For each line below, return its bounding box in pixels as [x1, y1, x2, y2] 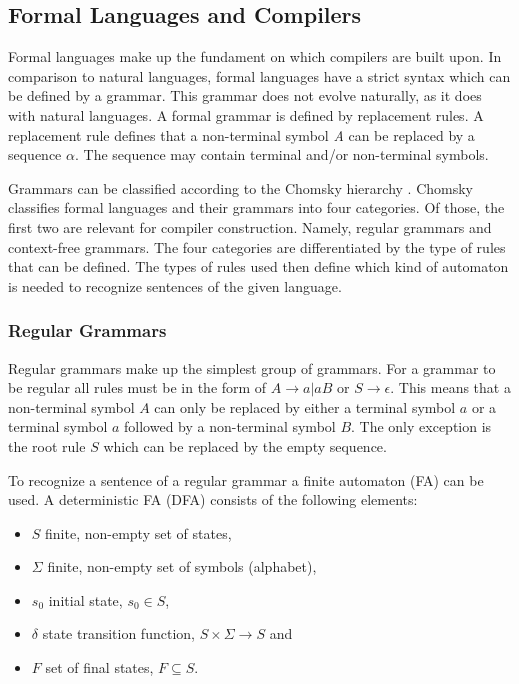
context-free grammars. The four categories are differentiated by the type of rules [8, 236, 506, 257]
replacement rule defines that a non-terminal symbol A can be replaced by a [8, 124, 475, 145]
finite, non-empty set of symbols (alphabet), [47, 556, 317, 577]
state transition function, [42, 623, 195, 644]
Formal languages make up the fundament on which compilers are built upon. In [8, 46, 502, 67]
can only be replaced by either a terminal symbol [154, 396, 456, 417]
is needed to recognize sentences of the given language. [8, 275, 342, 296]
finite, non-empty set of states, [45, 522, 232, 543]
